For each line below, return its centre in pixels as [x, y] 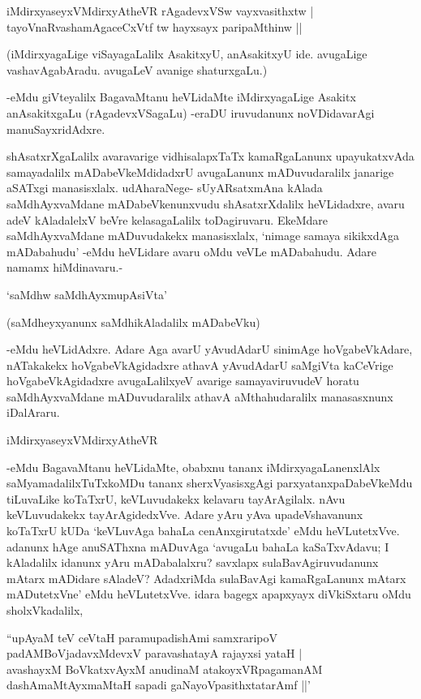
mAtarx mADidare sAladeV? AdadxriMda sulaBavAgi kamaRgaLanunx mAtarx [206, 578]
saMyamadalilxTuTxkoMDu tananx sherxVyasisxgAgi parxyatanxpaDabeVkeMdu [210, 483]
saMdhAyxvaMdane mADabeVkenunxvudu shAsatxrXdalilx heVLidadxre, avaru [206, 203]
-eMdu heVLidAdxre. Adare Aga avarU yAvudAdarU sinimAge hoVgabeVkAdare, [210, 349]
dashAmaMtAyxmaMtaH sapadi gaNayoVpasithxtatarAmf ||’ [159, 685]
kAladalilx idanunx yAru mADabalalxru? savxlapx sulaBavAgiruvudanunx [193, 562]
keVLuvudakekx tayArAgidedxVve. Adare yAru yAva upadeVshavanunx [185, 515]
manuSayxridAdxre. [56, 129]
